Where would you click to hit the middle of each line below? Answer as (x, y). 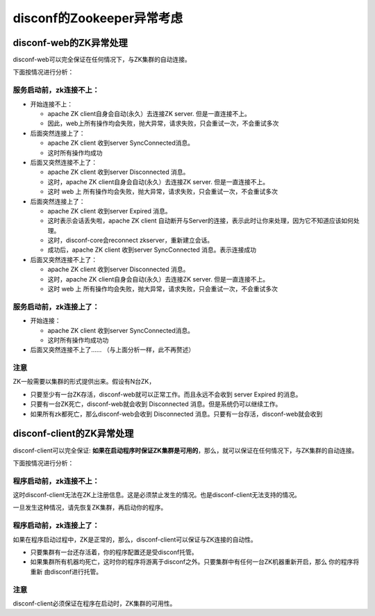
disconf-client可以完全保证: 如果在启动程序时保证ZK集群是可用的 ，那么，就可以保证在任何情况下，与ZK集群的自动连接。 (185, 450)
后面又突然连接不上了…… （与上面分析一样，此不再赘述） (112, 350)
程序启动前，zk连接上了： (56, 526)
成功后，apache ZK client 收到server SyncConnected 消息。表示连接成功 (152, 250)
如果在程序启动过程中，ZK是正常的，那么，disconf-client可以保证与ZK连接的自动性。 (135, 540)
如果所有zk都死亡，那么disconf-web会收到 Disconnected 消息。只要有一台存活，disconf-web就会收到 (176, 414)
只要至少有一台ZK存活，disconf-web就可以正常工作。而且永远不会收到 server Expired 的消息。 (166, 394)
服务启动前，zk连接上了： (56, 307)
